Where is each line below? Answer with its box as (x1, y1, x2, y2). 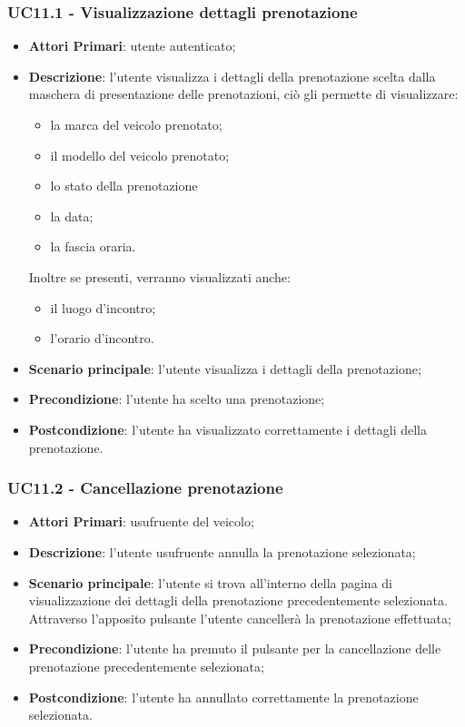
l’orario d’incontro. (50, 329, 154, 348)
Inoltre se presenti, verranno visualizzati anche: (28, 267, 291, 286)
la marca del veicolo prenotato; (50, 115, 223, 133)
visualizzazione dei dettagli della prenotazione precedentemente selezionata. (28, 591, 448, 610)
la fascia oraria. (50, 237, 136, 256)
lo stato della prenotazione (50, 176, 198, 195)
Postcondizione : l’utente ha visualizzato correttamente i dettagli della (28, 419, 428, 438)
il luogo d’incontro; (50, 298, 156, 317)
